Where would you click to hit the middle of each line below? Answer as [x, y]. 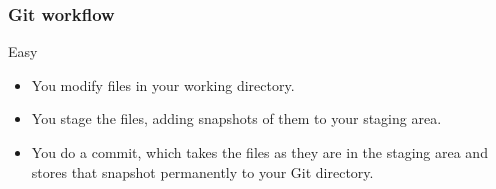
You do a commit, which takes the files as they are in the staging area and [259, 152]
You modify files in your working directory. [163, 84]
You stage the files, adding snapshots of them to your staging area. [236, 118]
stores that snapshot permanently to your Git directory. [202, 171]
